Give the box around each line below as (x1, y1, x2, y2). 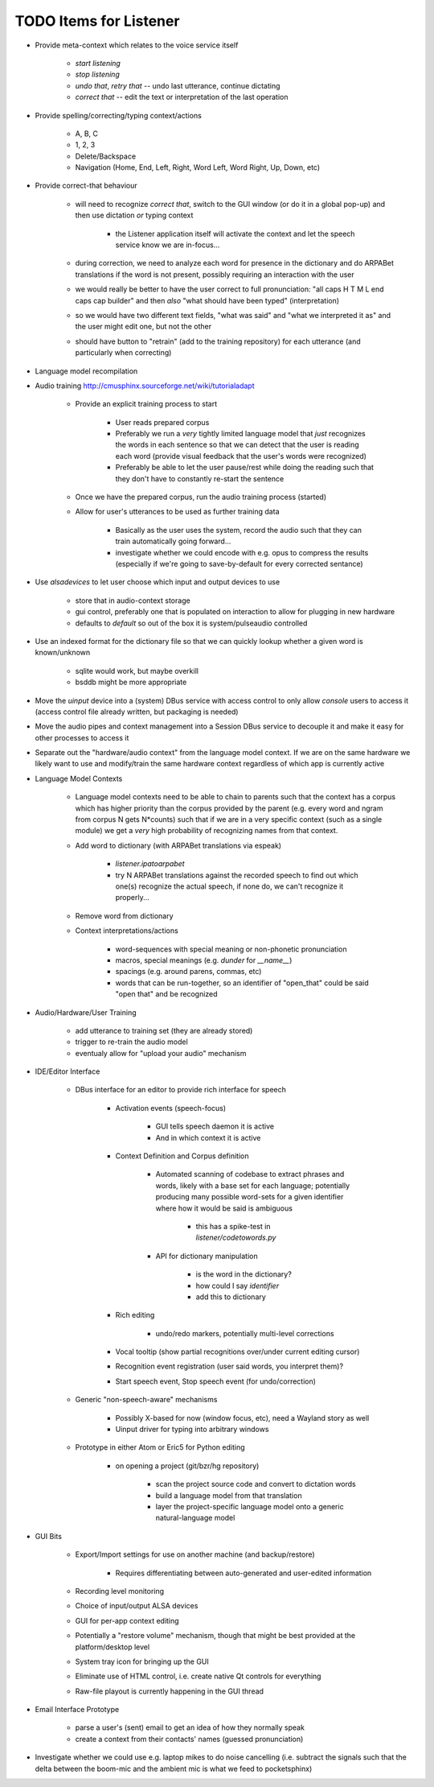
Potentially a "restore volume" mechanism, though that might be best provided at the (75, 1631, 356, 1640)
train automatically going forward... (115, 536, 231, 547)
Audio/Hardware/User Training (35, 1007, 137, 1017)
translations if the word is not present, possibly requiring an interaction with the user (75, 270, 355, 279)
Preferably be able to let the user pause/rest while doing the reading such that (115, 463, 374, 473)
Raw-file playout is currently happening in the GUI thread (75, 1686, 264, 1696)
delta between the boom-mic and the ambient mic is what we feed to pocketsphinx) (35, 1764, 313, 1773)
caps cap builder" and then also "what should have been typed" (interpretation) (75, 295, 340, 305)
